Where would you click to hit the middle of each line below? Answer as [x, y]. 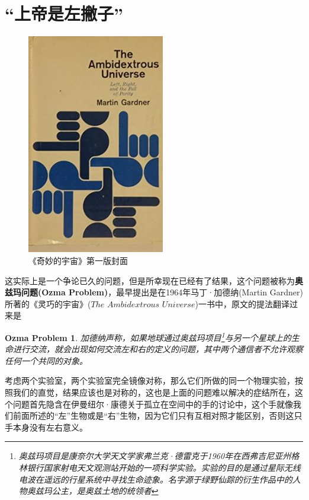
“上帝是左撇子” [64, 13]
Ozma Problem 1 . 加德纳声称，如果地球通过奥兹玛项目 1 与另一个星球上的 [148, 336]
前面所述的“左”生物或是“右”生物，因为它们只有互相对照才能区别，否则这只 [157, 415]
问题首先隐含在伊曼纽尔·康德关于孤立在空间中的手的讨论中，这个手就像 [153, 404]
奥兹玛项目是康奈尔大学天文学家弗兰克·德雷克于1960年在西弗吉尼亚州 [155, 456]
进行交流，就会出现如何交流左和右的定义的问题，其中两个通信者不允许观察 [158, 349]
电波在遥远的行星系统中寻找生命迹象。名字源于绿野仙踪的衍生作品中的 [155, 479]
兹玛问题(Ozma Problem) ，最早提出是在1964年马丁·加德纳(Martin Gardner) [154, 292]
